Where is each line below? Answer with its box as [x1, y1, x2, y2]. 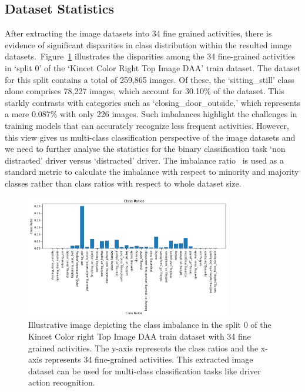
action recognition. [28, 376, 95, 388]
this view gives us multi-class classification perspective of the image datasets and [5, 131, 296, 143]
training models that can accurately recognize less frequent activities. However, [5, 119, 289, 131]
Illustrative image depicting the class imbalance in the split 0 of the [28, 318, 272, 331]
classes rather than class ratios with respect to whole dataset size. [5, 177, 242, 189]
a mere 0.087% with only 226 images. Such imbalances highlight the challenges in [5, 108, 297, 120]
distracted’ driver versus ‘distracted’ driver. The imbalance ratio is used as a [5, 154, 284, 166]
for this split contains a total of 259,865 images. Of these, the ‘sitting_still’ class [5, 73, 294, 85]
